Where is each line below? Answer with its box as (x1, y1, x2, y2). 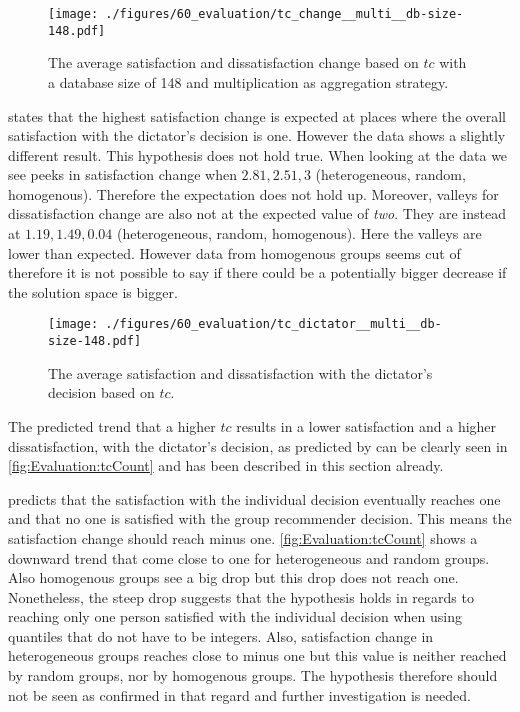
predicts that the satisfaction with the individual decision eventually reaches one (8, 488, 501, 509)
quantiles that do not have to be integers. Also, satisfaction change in (8, 625, 434, 646)
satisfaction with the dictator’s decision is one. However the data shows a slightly (8, 125, 506, 146)
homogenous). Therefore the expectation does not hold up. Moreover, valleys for (8, 183, 499, 204)
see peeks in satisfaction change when (8, 164, 237, 185)
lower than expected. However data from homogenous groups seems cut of (8, 242, 461, 263)
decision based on (48, 382, 155, 403)
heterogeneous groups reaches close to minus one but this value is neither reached (8, 645, 507, 666)
